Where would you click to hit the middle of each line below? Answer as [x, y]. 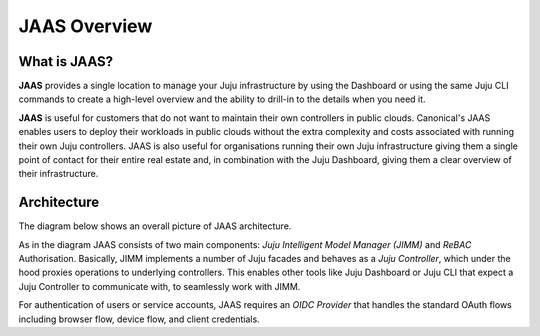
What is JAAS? [66, 61]
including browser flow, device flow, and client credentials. [139, 319]
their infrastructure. [58, 174]
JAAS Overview [85, 26]
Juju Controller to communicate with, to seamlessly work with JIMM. [159, 286]
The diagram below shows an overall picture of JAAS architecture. [155, 226]
